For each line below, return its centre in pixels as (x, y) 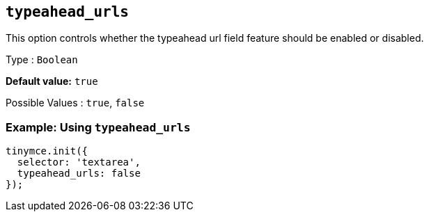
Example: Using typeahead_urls (98, 127)
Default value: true (52, 81)
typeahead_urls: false (79, 174)
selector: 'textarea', (79, 162)
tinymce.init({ (47, 151)
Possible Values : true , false (75, 103)
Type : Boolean (42, 60)
